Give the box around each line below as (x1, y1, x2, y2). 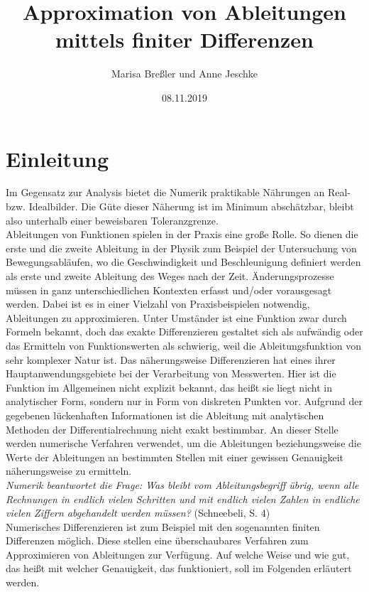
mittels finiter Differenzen (55, 25, 314, 54)
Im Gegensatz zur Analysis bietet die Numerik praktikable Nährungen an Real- (6, 185, 351, 200)
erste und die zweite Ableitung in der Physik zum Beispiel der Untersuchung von (6, 240, 357, 255)
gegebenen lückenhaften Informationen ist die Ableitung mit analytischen (6, 407, 324, 422)
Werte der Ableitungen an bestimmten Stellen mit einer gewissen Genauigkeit (6, 449, 344, 464)
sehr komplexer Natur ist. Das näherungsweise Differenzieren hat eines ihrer (6, 352, 336, 367)
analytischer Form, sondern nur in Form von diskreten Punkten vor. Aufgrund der (6, 394, 363, 409)
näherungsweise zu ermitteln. (6, 463, 132, 478)
